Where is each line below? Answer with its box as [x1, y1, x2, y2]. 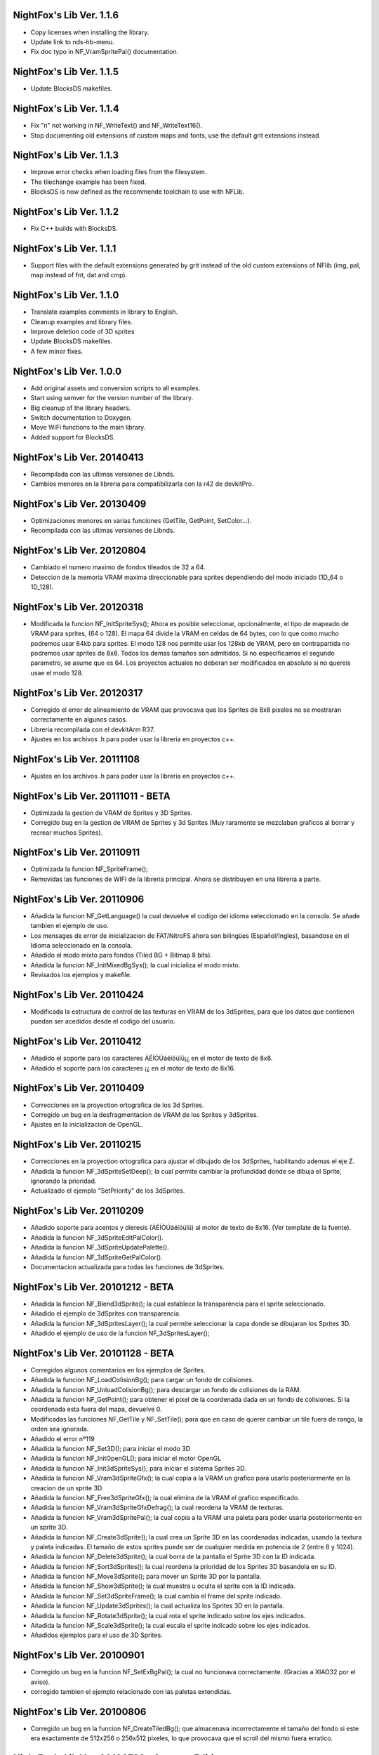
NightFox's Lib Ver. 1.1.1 [13, 242, 117, 254]
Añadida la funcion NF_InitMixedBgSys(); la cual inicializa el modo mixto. [30, 960, 241, 969]
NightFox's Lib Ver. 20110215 [13, 1139, 142, 1151]
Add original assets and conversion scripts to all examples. [30, 383, 201, 392]
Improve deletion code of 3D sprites [30, 327, 135, 336]
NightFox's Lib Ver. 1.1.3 [13, 150, 119, 161]
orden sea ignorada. [30, 1425, 89, 1433]
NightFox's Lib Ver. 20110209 [13, 1205, 144, 1217]
